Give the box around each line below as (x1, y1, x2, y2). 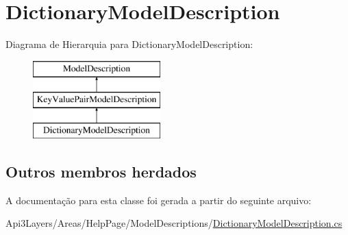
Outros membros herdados (5, 161, 197, 182)
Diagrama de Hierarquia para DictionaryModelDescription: (5, 37, 253, 51)
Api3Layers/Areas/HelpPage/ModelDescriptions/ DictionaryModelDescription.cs (5, 216, 343, 230)
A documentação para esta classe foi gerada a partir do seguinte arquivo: (5, 193, 312, 207)
